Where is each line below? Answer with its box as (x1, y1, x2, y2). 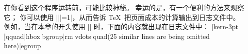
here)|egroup (4, 40, 41, 51)
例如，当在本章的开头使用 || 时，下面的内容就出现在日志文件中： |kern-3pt (4, 21, 239, 32)
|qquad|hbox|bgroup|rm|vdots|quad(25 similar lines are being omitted (4, 31, 210, 41)
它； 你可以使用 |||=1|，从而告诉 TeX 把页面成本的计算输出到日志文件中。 (4, 12, 240, 22)
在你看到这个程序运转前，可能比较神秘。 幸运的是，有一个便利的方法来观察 (4, 2, 244, 12)
